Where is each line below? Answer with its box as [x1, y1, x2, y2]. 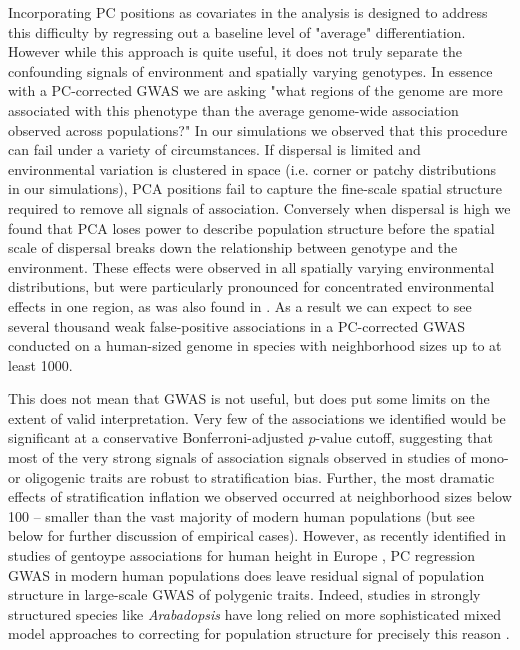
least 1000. [8, 354, 73, 375]
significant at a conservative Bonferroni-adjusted [8, 427, 304, 448]
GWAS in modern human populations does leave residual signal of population [8, 564, 485, 585]
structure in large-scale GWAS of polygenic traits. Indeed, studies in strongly [8, 584, 481, 605]
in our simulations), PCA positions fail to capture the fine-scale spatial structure [8, 178, 503, 199]
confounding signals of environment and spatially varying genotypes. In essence [8, 60, 493, 81]
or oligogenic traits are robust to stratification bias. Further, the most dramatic [8, 466, 495, 487]
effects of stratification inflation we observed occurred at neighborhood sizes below [8, 486, 512, 507]
